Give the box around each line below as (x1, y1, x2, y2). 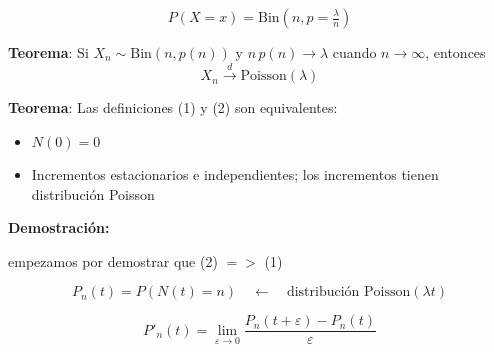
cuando (332, 42, 377, 62)
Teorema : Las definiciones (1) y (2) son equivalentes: (8, 97, 338, 118)
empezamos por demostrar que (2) (8, 250, 218, 271)
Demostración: (8, 217, 110, 238)
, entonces (425, 42, 486, 62)
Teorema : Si (8, 42, 89, 62)
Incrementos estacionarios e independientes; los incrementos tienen (31, 163, 439, 184)
